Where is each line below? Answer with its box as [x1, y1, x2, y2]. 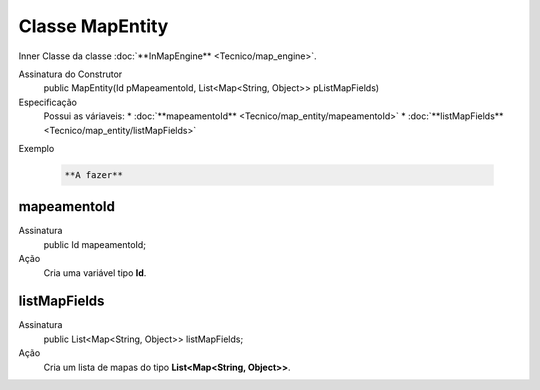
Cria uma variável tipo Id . [43, 266, 147, 279]
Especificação [18, 96, 77, 108]
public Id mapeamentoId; [43, 238, 147, 250]
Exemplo [18, 142, 55, 154]
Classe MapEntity [18, 15, 169, 37]
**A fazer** [64, 169, 124, 180]
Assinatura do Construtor [18, 68, 123, 80]
